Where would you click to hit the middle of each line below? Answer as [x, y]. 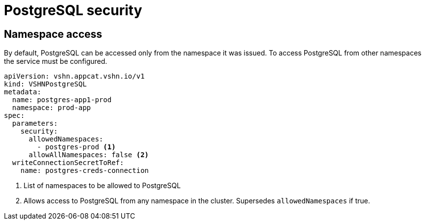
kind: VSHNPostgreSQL [45, 84]
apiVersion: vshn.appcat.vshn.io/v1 [74, 76]
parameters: [35, 124]
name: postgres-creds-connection [85, 171]
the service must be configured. [56, 61]
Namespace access [53, 34]
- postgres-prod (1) [76, 147]
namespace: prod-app [52, 108]
